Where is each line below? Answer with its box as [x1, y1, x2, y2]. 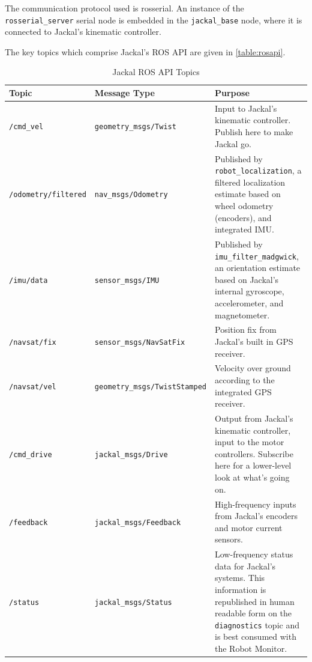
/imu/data [9, 276, 48, 285]
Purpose [215, 87, 250, 99]
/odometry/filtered [9, 190, 86, 199]
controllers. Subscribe [215, 447, 293, 460]
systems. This [215, 571, 265, 584]
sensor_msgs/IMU [94, 276, 160, 285]
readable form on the [215, 607, 292, 619]
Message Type [94, 87, 155, 99]
